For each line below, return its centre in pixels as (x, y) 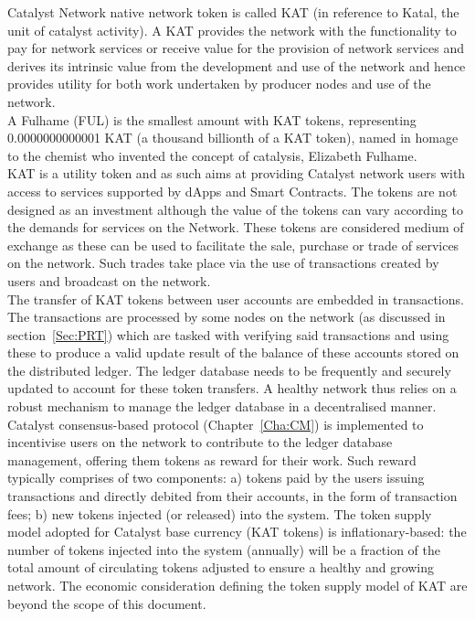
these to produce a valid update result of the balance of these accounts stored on (233, 352)
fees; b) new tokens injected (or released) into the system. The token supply (220, 513)
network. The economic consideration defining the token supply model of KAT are (237, 585)
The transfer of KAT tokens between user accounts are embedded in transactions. (236, 299)
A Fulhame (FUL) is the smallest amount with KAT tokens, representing (212, 119)
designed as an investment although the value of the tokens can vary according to (235, 209)
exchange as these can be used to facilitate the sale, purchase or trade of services (233, 245)
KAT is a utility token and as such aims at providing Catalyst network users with (237, 173)
